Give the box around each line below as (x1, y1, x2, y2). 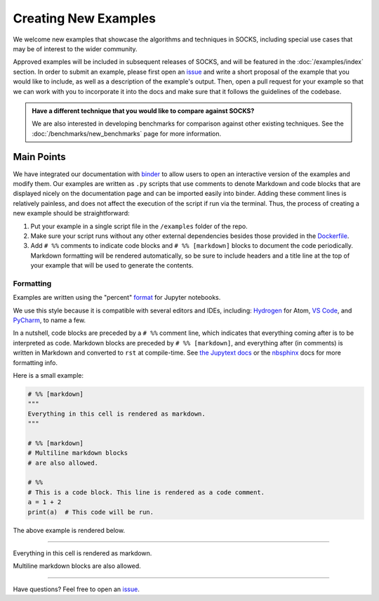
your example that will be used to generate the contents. (30, 261, 194, 270)
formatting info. (13, 358, 58, 366)
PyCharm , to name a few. (13, 316, 86, 324)
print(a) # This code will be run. (27, 508, 154, 516)
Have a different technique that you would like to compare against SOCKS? (32, 106, 255, 115)
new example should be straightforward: (13, 209, 130, 218)
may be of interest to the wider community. (13, 44, 138, 53)
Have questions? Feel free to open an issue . (13, 585, 140, 593)
